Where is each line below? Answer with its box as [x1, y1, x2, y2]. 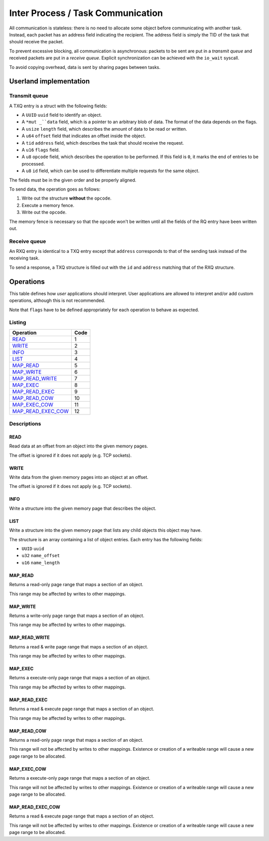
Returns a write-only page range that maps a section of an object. [9, 613, 144, 619]
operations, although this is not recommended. [9, 297, 106, 304]
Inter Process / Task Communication [9, 7, 163, 18]
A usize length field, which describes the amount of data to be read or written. [21, 126, 187, 132]
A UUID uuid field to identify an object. [21, 112, 102, 118]
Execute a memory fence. [21, 202, 75, 208]
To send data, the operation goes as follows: [9, 186, 101, 192]
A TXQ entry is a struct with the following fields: [9, 103, 107, 109]
